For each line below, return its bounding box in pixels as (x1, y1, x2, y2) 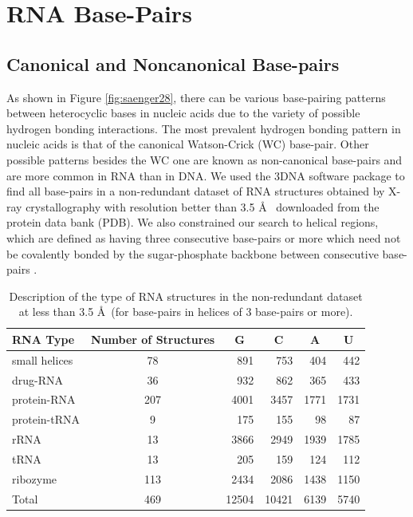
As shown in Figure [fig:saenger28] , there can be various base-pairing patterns (6, 89, 386, 105)
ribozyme (12, 470, 57, 487)
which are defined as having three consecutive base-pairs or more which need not (6, 229, 401, 246)
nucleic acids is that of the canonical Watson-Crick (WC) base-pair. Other (6, 136, 369, 152)
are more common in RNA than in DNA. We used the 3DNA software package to (6, 167, 405, 184)
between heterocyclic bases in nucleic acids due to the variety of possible (6, 105, 360, 121)
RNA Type (12, 330, 75, 347)
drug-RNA (12, 371, 64, 388)
